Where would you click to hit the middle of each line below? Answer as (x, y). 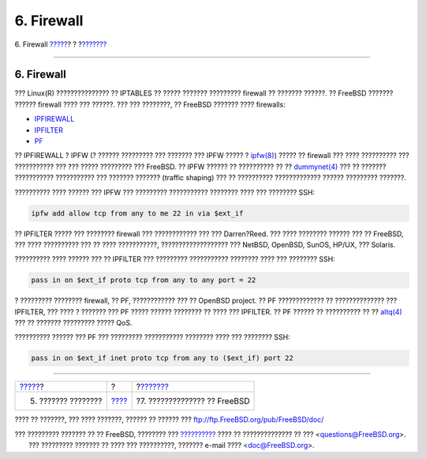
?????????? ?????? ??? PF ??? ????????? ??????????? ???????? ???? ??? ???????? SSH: (153, 337)
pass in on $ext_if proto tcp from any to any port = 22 (144, 280)
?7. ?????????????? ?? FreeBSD (193, 401)
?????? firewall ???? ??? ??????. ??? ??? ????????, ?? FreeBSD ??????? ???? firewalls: (150, 104)
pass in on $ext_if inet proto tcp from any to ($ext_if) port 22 (162, 358)
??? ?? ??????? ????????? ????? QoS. (73, 323)
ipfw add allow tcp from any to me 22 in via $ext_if (137, 213)
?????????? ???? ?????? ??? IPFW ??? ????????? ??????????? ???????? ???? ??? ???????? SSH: (165, 192)
